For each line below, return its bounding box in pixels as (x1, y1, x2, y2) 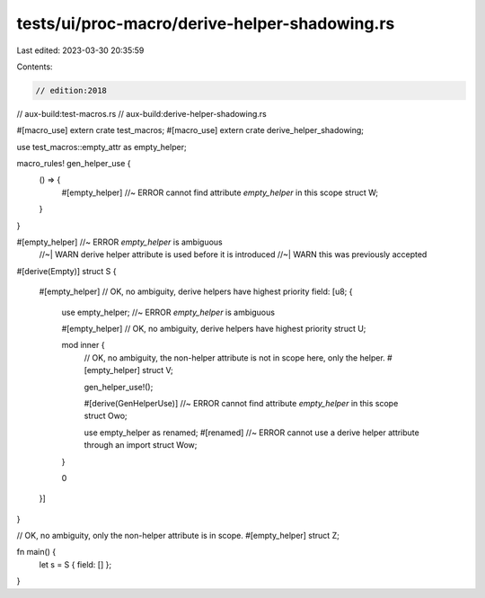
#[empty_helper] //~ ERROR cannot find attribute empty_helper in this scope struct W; (61, 187, 379, 198)
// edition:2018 (35, 85, 108, 95)
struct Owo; (84, 410, 128, 422)
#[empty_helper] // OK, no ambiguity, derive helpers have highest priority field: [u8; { (39, 286, 353, 297)
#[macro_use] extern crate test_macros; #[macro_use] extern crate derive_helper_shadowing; (16, 125, 364, 136)
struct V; (142, 365, 174, 376)
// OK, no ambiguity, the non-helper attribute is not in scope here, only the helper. (84, 352, 385, 363)
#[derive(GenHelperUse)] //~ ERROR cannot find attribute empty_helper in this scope (84, 397, 399, 408)
